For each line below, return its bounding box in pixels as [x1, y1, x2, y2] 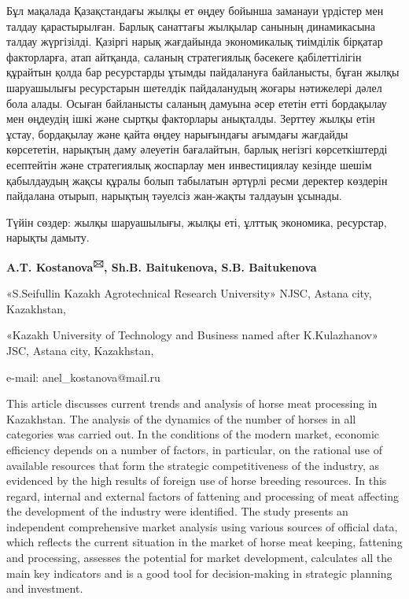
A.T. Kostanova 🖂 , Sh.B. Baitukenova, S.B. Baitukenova [6, 256, 317, 275]
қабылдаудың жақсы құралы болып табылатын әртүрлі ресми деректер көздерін [6, 172, 388, 188]
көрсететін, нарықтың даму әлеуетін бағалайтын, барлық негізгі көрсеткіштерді [6, 141, 388, 157]
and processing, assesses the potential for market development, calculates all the [6, 549, 392, 566]
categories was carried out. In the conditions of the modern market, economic [6, 426, 380, 442]
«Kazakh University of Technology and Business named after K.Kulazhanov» [6, 327, 378, 343]
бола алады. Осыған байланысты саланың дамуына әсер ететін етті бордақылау [6, 94, 387, 111]
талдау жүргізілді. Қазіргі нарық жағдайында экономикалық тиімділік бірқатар [6, 33, 383, 50]
